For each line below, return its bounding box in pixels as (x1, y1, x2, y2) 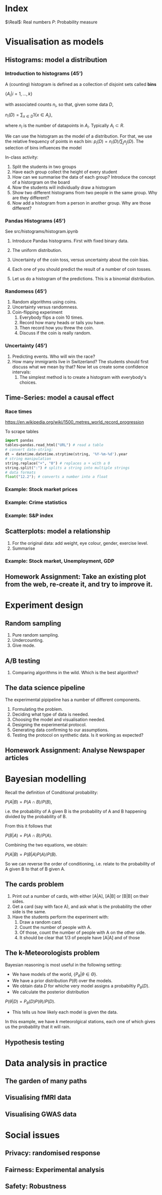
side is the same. (12, 908, 46, 914)
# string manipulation (5, 456, 51, 461)
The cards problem (5, 880, 64, 888)
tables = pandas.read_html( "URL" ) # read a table (5, 443, 104, 448)
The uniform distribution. (12, 247, 62, 253)
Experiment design (5, 600, 83, 611)
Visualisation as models (5, 36, 104, 47)
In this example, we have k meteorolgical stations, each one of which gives (5, 1019, 156, 1025)
